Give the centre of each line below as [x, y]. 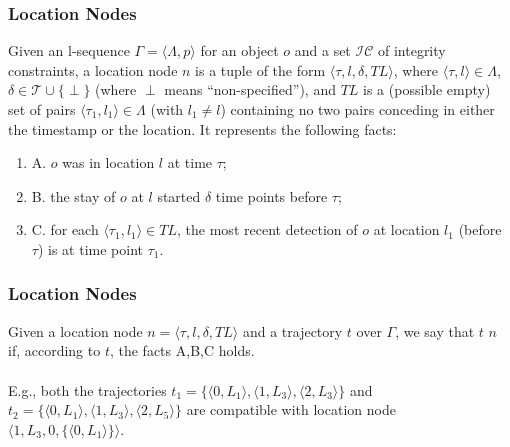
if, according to [54, 350]
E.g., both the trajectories [87, 389]
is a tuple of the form [260, 69]
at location [406, 229]
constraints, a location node [93, 69]
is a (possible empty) [427, 89]
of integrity [411, 50]
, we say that [435, 330]
